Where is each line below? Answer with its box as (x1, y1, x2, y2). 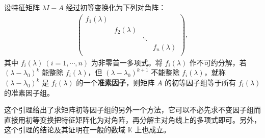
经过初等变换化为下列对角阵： (66, 2, 166, 12)
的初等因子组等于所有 (165, 77, 236, 88)
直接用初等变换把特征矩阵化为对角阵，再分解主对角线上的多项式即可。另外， (4, 114, 261, 125)
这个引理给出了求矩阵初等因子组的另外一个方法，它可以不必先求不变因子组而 (4, 104, 261, 115)
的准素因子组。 (4, 87, 54, 98)
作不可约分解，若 (189, 57, 247, 67)
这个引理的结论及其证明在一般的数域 (4, 124, 125, 135)
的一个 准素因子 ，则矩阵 (76, 77, 155, 88)
